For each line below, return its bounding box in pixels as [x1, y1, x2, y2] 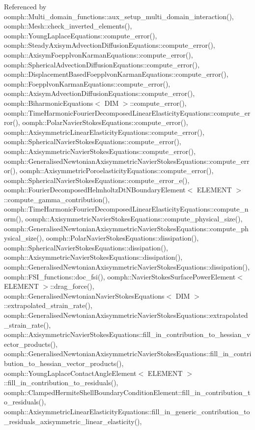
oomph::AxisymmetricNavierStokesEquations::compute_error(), [4, 146, 196, 156]
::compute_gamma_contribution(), [4, 194, 110, 204]
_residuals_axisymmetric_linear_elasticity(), [4, 416, 142, 426]
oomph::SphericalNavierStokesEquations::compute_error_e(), [4, 175, 190, 185]
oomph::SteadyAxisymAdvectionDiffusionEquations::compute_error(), [4, 40, 215, 50]
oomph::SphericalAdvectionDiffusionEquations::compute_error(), [4, 59, 199, 69]
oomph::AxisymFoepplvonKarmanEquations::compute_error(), [4, 49, 193, 60]
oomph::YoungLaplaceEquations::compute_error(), [4, 30, 157, 40]
